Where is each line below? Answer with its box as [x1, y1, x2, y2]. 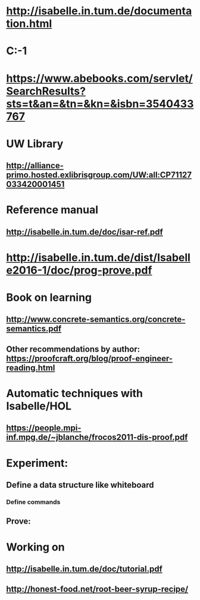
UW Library [6, 137, 64, 150]
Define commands [6, 497, 61, 506]
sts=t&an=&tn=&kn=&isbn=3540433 [6, 97, 194, 110]
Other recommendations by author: [6, 344, 140, 354]
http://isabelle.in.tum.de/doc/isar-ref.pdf [6, 227, 164, 237]
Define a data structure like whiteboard [6, 480, 154, 490]
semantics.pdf [6, 324, 62, 334]
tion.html [6, 17, 52, 30]
